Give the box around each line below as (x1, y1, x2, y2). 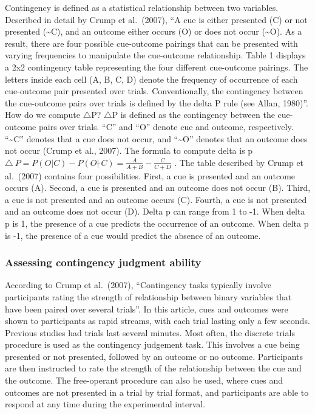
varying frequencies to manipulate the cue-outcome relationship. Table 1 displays (5, 49, 306, 61)
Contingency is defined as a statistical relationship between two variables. (5, 1, 279, 13)
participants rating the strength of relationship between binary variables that (5, 290, 292, 303)
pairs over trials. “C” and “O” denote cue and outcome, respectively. (38, 120, 294, 133)
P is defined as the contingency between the (112, 108, 275, 121)
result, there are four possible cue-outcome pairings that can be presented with (5, 36, 298, 49)
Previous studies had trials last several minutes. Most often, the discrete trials (5, 326, 295, 339)
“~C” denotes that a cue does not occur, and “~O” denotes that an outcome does (5, 132, 308, 145)
